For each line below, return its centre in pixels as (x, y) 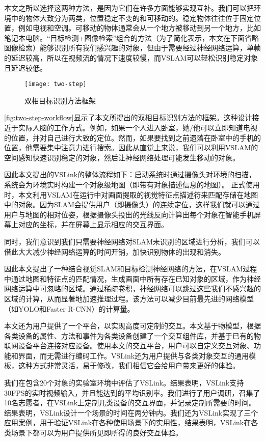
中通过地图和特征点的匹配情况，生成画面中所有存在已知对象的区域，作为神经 (132, 278)
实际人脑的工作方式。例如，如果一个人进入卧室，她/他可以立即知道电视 (138, 127)
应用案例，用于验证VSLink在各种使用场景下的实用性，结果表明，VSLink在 (128, 422)
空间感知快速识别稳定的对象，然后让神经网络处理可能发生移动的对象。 (122, 157)
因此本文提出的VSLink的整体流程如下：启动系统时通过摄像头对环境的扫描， (130, 174)
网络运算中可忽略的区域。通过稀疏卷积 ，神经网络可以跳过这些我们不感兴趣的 (132, 288)
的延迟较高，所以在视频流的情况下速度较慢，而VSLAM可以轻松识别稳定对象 (131, 57)
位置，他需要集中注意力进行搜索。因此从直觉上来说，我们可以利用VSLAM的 (131, 147)
